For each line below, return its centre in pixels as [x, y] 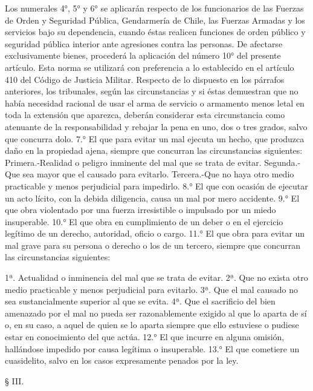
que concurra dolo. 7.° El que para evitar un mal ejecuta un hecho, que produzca [155, 138]
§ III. [15, 380]
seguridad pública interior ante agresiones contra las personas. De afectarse [144, 43]
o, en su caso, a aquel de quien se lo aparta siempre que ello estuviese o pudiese [152, 325]
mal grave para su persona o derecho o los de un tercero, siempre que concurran [153, 245]
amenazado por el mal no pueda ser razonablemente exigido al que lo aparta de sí [156, 313]
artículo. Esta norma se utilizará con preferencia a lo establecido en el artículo [150, 67]
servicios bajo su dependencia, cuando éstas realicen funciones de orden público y [155, 32]
